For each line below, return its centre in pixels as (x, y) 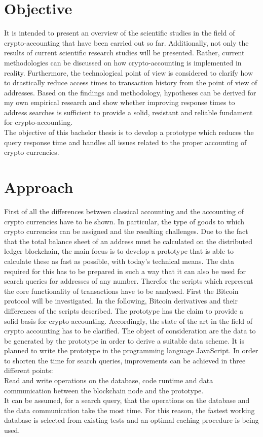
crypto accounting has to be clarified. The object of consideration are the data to (130, 331)
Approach (39, 187)
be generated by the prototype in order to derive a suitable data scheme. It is (124, 340)
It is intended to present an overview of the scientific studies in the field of (120, 33)
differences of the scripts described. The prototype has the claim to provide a (124, 310)
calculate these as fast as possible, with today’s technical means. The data (119, 261)
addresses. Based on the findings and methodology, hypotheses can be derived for (130, 92)
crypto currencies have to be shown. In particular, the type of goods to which (124, 221)
